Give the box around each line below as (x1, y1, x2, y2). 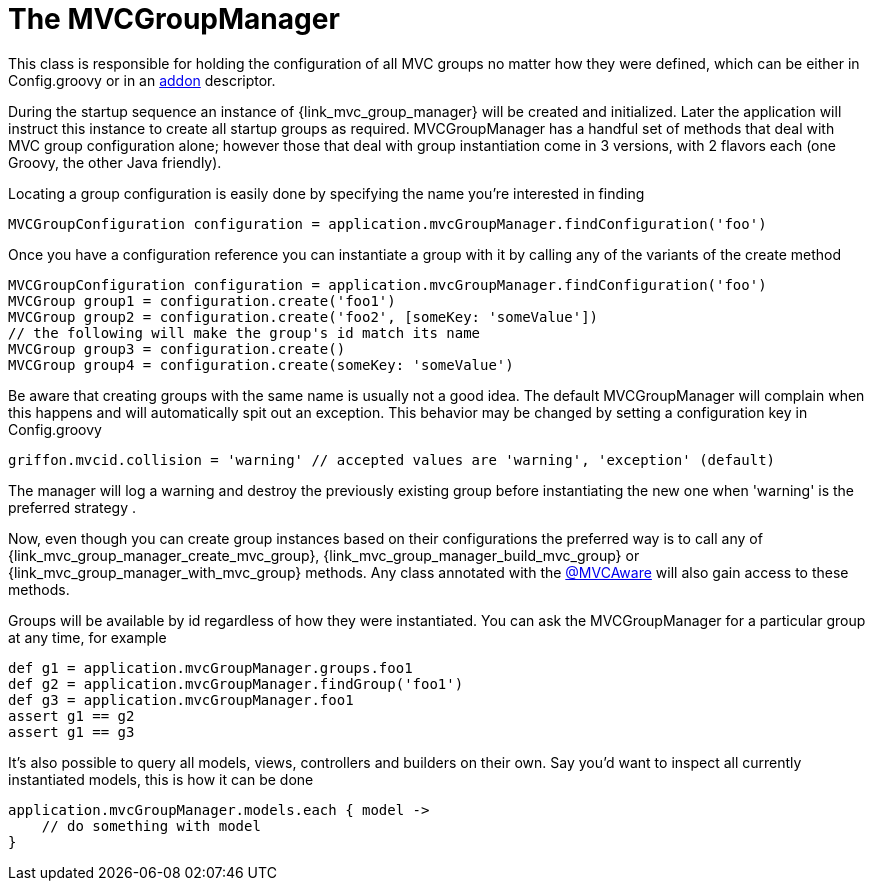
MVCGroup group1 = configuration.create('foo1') (8, 292, 396, 309)
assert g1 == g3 (8, 723, 135, 740)
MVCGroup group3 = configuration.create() (8, 340, 346, 357)
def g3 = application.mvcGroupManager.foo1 (8, 691, 354, 708)
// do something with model (41, 817, 261, 834)
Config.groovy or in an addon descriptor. (8, 71, 276, 89)
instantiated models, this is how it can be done (8, 770, 314, 788)
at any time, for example (8, 628, 167, 646)
